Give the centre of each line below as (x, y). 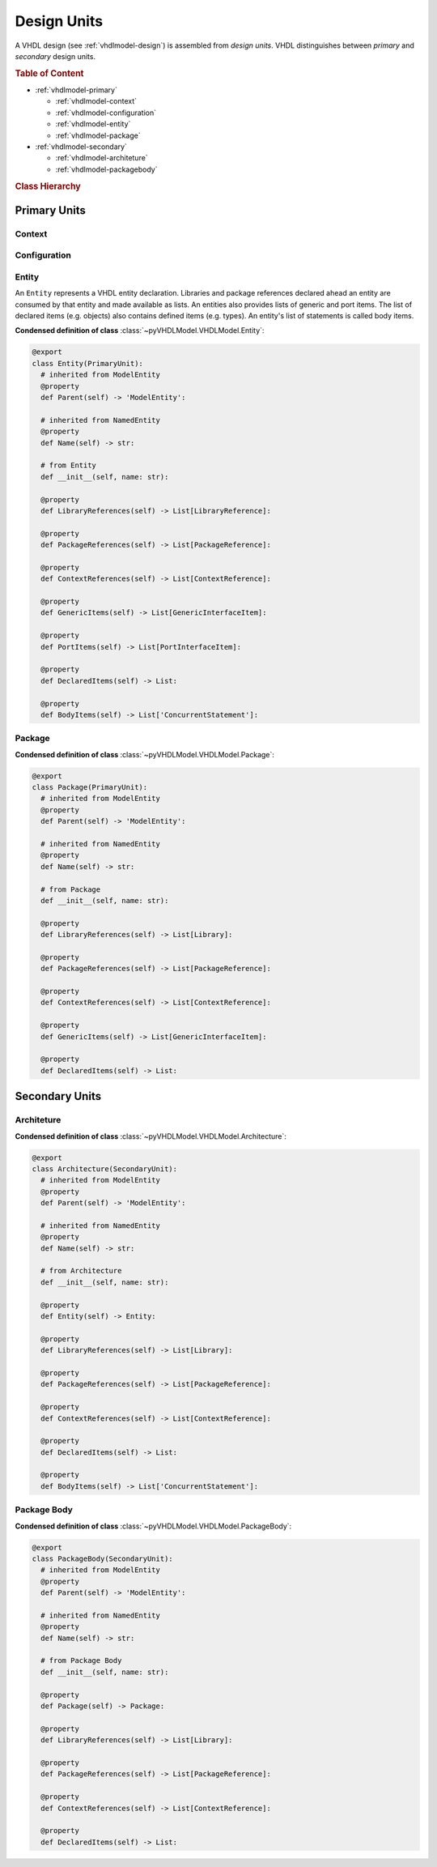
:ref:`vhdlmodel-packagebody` (106, 169)
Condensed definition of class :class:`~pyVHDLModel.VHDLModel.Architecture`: (151, 1136)
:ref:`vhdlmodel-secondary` (81, 147)
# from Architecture (81, 1271)
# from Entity (69, 465)
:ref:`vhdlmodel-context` (96, 101)
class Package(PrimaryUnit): (90, 787)
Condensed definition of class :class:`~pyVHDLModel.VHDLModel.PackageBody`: (153, 1526)
